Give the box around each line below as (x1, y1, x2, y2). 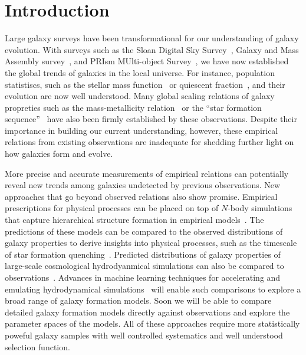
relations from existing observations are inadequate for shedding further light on (5, 136, 294, 148)
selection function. (5, 340, 70, 353)
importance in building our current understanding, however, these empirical (5, 124, 278, 136)
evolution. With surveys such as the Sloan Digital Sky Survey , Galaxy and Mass (5, 43, 299, 55)
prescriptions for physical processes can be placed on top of (5, 202, 219, 214)
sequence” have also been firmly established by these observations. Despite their (5, 113, 297, 125)
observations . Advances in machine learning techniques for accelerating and (5, 271, 281, 283)
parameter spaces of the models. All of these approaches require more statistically (5, 317, 300, 330)
